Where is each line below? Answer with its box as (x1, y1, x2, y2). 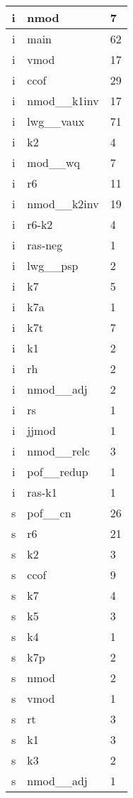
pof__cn (27, 505, 71, 521)
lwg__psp (27, 257, 79, 274)
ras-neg (27, 237, 63, 253)
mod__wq (27, 154, 80, 171)
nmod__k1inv (27, 92, 99, 109)
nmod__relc (27, 443, 90, 459)
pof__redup (27, 463, 88, 480)
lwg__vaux (27, 113, 85, 129)
